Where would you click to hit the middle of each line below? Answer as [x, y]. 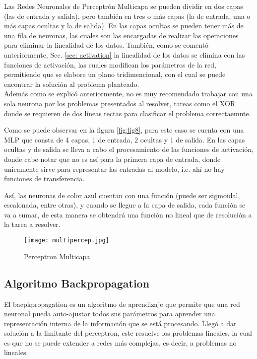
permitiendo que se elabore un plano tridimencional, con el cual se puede [115, 74]
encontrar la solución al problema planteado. [72, 84]
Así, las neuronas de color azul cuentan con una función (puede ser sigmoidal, [122, 195]
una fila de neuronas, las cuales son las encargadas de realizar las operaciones [121, 35]
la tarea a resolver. [32, 224]
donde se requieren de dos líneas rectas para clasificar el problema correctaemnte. [128, 113]
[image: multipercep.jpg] [66, 241]
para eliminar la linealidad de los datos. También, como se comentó [106, 45]
